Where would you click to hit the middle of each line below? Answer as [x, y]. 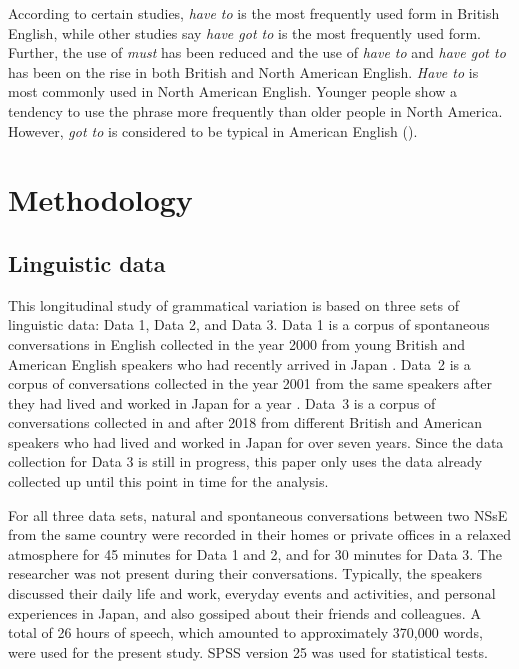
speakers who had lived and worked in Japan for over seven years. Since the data [256, 441]
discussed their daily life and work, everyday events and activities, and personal [252, 593]
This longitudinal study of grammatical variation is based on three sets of [233, 304]
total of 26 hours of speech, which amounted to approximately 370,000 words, [245, 632]
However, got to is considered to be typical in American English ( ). [213, 130]
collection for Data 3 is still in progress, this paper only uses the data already [245, 461]
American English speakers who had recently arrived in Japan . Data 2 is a [239, 363]
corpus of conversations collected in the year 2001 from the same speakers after [250, 383]
